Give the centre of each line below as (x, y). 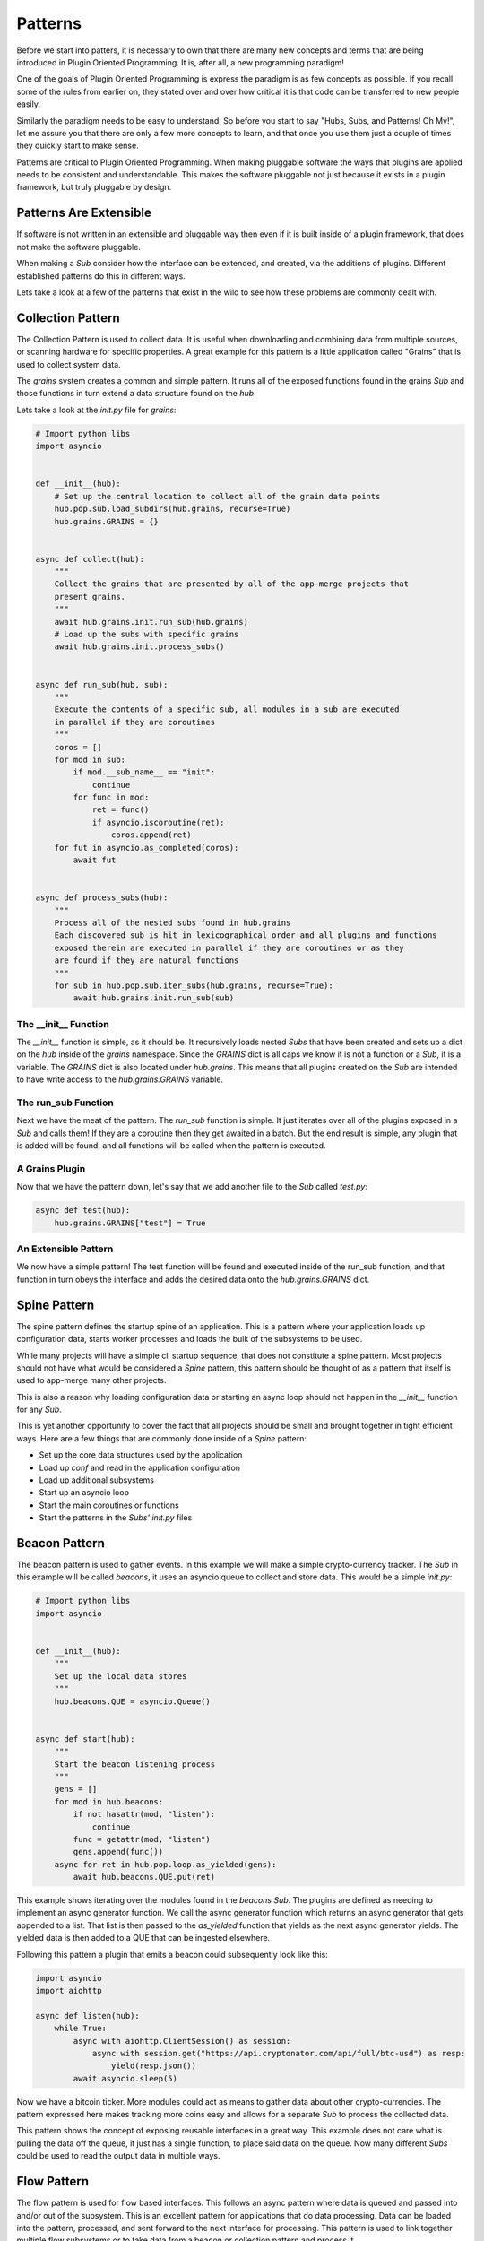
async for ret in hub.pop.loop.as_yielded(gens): (165, 1864)
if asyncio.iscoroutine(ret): (158, 822)
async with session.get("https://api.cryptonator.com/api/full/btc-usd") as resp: (279, 2053)
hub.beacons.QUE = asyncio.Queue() (132, 1701)
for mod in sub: (90, 759)
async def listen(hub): (88, 2016)
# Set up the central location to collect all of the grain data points (217, 496)
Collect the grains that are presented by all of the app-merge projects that (232, 584)
